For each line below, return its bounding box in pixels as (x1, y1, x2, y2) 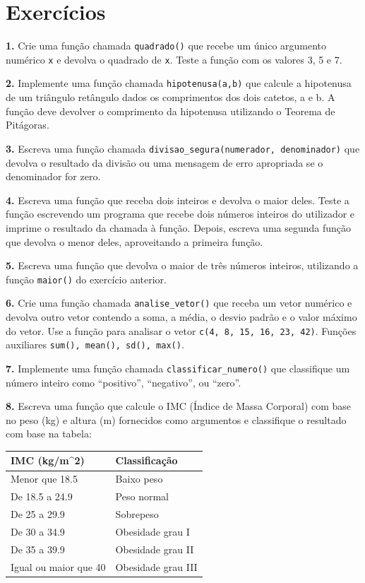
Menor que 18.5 (11, 471, 78, 486)
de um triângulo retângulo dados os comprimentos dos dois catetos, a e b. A (6, 90, 335, 105)
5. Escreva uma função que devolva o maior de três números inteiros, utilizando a (6, 258, 359, 273)
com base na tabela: (6, 426, 92, 441)
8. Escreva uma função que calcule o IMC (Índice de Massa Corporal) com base (6, 399, 352, 413)
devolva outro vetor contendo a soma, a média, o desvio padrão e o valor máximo (6, 310, 357, 324)
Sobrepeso (115, 506, 159, 521)
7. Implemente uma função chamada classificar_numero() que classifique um (6, 360, 350, 375)
